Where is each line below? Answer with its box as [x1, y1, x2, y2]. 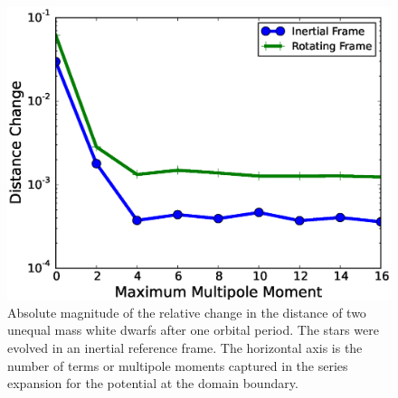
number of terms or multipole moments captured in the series [7, 356, 348, 375]
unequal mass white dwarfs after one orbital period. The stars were [7, 320, 379, 339]
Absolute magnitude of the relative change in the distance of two [7, 302, 366, 321]
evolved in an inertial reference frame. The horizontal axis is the [7, 338, 363, 356]
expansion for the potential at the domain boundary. [7, 374, 298, 393]
